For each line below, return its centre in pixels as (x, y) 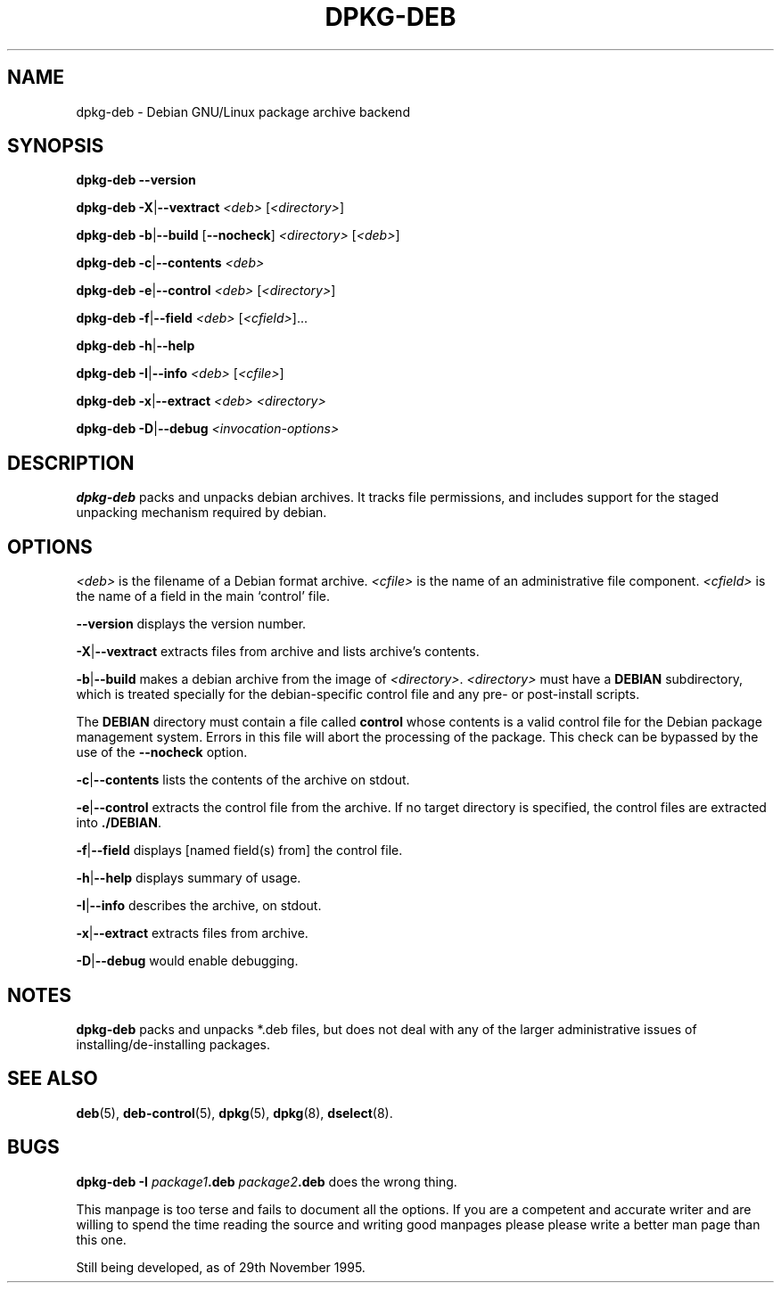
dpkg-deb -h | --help (136, 346)
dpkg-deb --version (136, 180)
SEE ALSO (53, 1079)
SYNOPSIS (56, 146)
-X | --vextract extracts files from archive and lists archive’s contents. (278, 652)
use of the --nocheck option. (162, 752)
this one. (101, 1239)
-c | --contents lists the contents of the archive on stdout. (243, 780)
